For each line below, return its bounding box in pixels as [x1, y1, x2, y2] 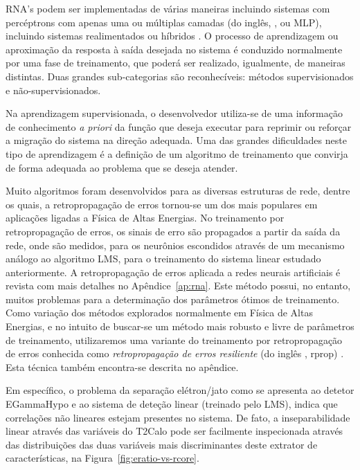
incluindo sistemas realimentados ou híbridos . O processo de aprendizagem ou [6, 28, 339, 43]
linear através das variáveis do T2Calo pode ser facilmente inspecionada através [6, 424, 343, 438]
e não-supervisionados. [6, 82, 101, 97]
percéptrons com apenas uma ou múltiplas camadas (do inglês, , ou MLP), [6, 15, 322, 29]
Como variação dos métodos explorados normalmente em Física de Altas [6, 305, 313, 320]
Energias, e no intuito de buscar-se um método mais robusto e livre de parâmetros [6, 319, 354, 334]
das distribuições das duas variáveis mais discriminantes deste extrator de [6, 437, 318, 451]
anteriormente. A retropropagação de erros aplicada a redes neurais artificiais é [6, 264, 341, 279]
